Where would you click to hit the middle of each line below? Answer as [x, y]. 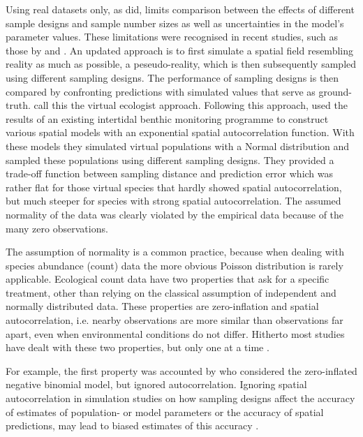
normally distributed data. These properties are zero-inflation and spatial [162, 306]
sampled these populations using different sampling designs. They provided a [170, 160]
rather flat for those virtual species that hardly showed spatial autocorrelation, [174, 187]
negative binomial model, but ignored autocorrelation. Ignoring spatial [156, 384]
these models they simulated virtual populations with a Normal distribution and [178, 146]
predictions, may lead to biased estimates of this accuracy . [132, 425]
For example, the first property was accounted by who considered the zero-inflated [181, 370]
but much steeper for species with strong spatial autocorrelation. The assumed [173, 201]
